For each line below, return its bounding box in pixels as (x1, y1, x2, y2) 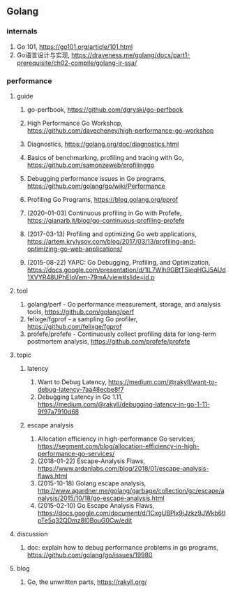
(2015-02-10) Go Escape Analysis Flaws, (37, 501, 155, 509)
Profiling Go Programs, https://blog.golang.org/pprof (27, 195, 179, 203)
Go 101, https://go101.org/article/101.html (16, 42, 133, 51)
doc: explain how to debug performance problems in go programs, (27, 543, 219, 551)
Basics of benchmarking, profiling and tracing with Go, (27, 153, 184, 161)
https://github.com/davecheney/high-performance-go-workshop (27, 126, 214, 135)
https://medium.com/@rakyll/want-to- (108, 377, 218, 386)
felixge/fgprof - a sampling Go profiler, (27, 314, 138, 323)
